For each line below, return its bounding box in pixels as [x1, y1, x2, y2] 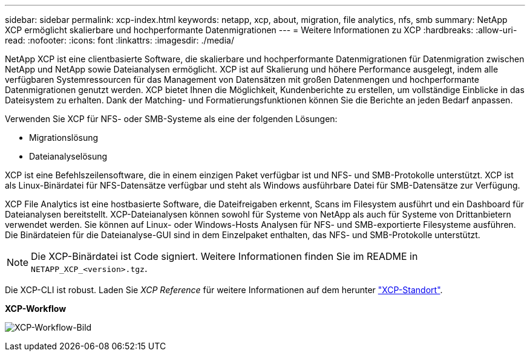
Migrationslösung [29, 132, 99, 143]
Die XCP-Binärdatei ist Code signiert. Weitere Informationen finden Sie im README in [31, 250, 418, 262]
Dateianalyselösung [29, 151, 108, 161]
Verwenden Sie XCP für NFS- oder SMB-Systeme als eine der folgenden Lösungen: [5, 114, 338, 124]
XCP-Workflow [5, 303, 67, 314]
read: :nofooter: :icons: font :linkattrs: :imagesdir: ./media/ [5, 35, 234, 45]
